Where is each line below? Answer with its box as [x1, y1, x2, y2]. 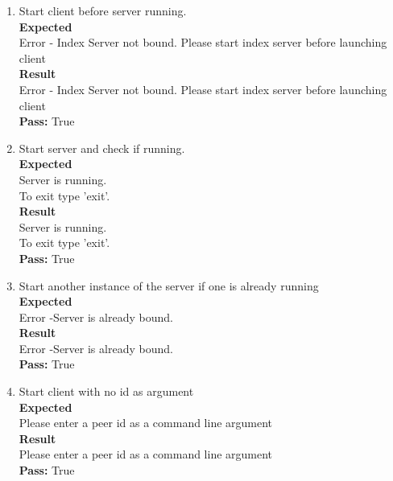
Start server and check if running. [19, 139, 185, 156]
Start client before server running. [19, 2, 187, 18]
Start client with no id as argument [19, 383, 194, 400]
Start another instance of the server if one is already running [19, 277, 319, 294]
